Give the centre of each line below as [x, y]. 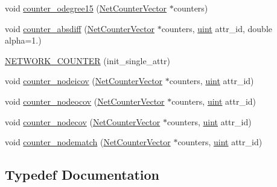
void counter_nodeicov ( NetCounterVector [84, 81]
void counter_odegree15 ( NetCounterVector [86, 8]
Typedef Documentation [82, 175]
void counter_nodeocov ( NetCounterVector [85, 101]
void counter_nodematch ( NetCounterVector [88, 142]
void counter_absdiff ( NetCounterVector [80, 28]
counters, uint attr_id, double [217, 28]
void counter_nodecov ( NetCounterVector [83, 121]
